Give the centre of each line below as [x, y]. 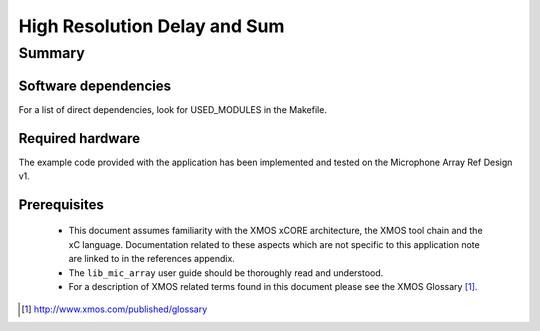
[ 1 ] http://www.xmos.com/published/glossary [114, 309]
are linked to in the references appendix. [151, 259]
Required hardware [79, 138]
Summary [51, 53]
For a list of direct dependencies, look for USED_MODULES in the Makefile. [172, 109]
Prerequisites [61, 204]
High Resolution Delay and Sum [151, 26]
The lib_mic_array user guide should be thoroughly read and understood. [226, 272]
